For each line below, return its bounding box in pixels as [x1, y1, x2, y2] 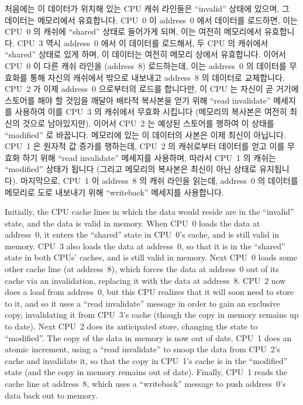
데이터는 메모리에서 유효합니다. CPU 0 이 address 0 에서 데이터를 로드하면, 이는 [5, 13, 298, 26]
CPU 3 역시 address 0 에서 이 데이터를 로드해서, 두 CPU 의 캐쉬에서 [17, 36, 268, 49]
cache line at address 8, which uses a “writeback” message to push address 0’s [5, 377, 286, 389]
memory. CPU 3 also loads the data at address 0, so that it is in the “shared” [5, 239, 285, 252]
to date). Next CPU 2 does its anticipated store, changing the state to [5, 320, 258, 332]
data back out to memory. [5, 389, 98, 401]
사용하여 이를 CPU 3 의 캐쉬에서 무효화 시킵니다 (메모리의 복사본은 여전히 [15, 105, 287, 118]
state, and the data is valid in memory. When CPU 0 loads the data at [5, 217, 260, 229]
